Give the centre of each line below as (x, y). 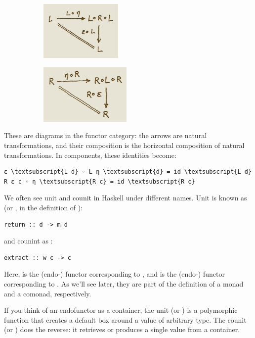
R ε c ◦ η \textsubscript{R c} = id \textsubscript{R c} (100, 181)
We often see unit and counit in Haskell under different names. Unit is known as (126, 198)
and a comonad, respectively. (48, 293)
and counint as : (28, 241)
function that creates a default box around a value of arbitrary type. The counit (125, 319)
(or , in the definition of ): (43, 207)
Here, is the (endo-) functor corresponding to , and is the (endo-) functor (114, 274)
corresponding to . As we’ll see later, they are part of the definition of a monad (124, 283)
